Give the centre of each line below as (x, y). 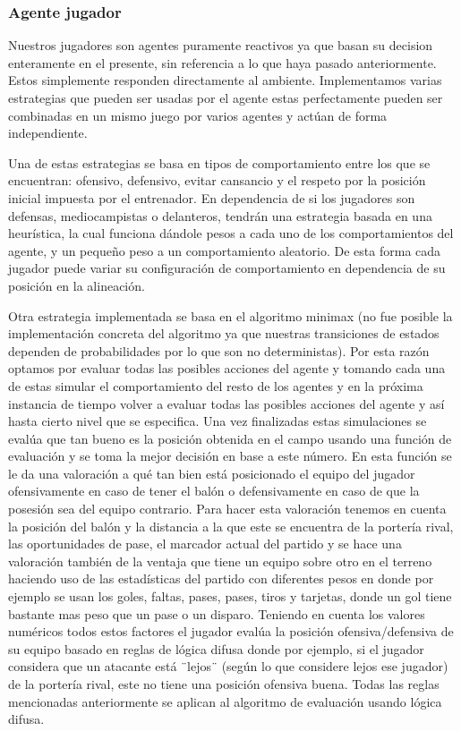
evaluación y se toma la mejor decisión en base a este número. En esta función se (230, 456)
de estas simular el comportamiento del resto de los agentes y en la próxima (216, 385)
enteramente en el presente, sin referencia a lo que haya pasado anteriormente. (222, 62)
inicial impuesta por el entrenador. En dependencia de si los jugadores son (212, 197)
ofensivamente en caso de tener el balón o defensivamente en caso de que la (214, 491)
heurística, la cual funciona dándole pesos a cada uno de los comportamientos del (231, 233)
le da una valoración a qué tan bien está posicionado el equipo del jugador (212, 473)
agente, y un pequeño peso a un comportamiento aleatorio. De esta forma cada (225, 250)
